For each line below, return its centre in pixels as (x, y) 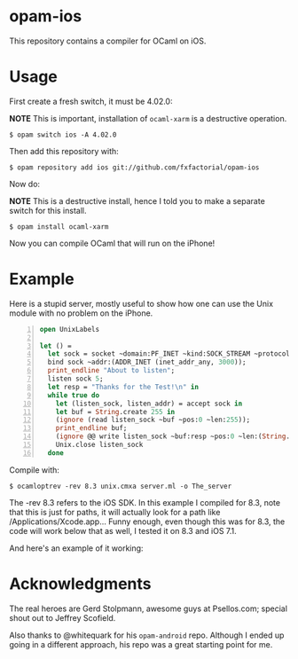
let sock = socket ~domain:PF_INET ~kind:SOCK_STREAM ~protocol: (171, 354)
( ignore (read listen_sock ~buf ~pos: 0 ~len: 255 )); (153, 420)
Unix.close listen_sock (99, 445)
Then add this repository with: (64, 151)
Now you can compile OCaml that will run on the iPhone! (112, 243)
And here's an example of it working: (76, 548)
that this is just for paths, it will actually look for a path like (115, 512)
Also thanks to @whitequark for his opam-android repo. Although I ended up (147, 635)
